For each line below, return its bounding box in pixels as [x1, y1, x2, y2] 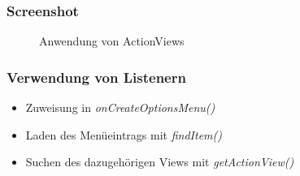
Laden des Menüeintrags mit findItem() [25, 126, 222, 143]
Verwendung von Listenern [7, 67, 186, 87]
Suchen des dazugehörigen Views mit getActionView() [25, 153, 294, 170]
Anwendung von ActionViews [39, 32, 185, 49]
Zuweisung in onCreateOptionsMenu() [25, 99, 215, 116]
